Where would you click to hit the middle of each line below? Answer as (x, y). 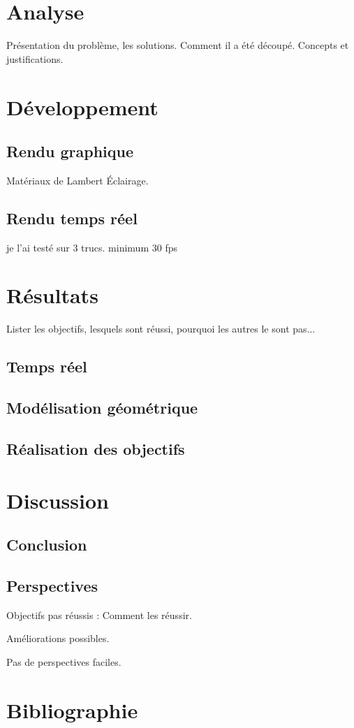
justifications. (35, 58)
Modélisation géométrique (102, 408)
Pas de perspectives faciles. (64, 661)
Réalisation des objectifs (96, 448)
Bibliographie (72, 709)
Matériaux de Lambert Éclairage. (78, 180)
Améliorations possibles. (58, 638)
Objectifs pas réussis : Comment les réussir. (99, 614)
